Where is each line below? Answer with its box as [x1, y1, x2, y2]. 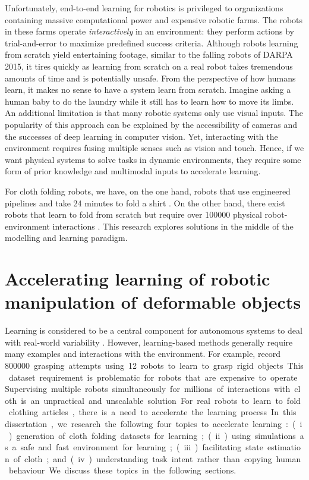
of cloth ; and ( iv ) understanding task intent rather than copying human [13, 452, 301, 465]
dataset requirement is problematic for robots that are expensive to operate [8, 371, 298, 383]
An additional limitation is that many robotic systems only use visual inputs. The [5, 106, 303, 119]
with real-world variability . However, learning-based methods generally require [5, 335, 293, 348]
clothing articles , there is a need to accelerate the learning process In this [8, 406, 297, 418]
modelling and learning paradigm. [5, 231, 128, 244]
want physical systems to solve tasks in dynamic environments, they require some [5, 153, 301, 165]
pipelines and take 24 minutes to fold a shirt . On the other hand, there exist [5, 196, 285, 209]
